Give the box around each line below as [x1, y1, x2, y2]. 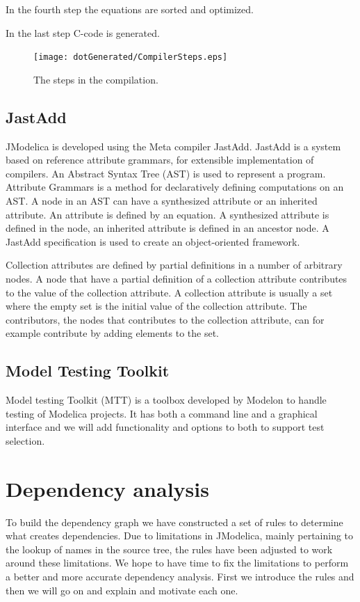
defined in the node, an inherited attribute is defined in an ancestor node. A [6, 221, 329, 235]
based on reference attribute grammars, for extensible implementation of [6, 152, 314, 167]
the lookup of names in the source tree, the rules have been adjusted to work [6, 541, 333, 556]
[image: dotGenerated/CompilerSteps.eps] [33, 52, 228, 63]
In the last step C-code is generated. [6, 25, 160, 40]
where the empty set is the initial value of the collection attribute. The [6, 299, 307, 313]
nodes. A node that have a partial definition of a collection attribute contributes [6, 271, 347, 285]
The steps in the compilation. [33, 72, 158, 86]
